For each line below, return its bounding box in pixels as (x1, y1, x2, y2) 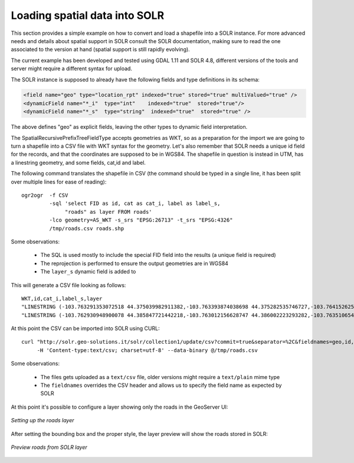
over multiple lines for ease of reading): (11, 178, 107, 185)
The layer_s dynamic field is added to (40, 268, 136, 275)
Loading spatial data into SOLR (11, 9, 165, 22)
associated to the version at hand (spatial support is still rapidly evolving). (11, 46, 190, 53)
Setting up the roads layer (11, 417, 74, 424)
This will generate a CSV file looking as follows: (11, 281, 126, 289)
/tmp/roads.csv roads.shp (49, 225, 124, 231)
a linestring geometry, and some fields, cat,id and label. (11, 159, 146, 166)
